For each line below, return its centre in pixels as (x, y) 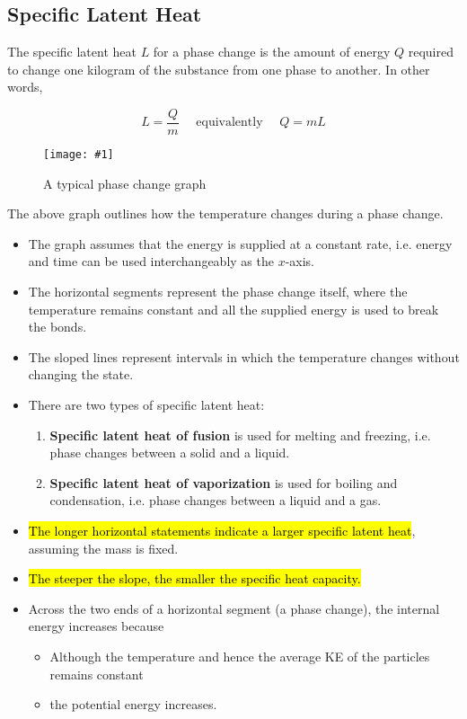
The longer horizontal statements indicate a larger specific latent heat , (222, 531)
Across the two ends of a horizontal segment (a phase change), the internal (234, 608)
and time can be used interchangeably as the (151, 261)
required (431, 52)
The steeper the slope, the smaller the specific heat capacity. (194, 578)
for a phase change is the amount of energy (272, 52)
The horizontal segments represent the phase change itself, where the (218, 292)
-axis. (300, 261)
